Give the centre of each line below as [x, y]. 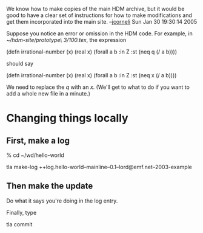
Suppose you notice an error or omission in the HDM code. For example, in [99, 33]
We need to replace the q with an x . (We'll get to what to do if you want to [98, 87]
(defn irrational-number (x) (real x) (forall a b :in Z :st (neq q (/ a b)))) [92, 52]
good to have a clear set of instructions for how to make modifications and [99, 15]
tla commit [19, 224]
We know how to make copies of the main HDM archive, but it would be [95, 9]
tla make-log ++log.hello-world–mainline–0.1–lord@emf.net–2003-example [99, 167]
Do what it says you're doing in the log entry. [62, 201]
